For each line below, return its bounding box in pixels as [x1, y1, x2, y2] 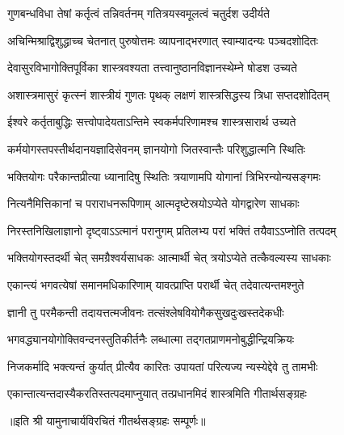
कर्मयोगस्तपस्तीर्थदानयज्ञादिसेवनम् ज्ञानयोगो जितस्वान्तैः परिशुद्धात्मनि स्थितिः [7, 140, 305, 157]
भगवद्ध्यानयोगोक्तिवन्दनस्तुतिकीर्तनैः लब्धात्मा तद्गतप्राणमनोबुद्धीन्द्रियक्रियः [7, 331, 295, 348]
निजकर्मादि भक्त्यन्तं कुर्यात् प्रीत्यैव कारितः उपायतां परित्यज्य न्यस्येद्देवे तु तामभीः [7, 357, 318, 374]
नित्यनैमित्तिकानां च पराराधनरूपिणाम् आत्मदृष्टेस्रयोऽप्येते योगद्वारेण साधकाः [7, 195, 300, 212]
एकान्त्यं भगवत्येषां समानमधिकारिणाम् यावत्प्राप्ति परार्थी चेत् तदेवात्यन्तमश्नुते [7, 276, 304, 293]
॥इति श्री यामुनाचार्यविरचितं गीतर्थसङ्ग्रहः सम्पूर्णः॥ [7, 412, 206, 429]
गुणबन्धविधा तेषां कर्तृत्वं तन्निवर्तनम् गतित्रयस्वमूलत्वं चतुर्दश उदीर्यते [7, 5, 270, 21]
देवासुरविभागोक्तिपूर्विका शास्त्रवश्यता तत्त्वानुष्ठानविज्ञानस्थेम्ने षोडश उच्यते [7, 59, 297, 76]
